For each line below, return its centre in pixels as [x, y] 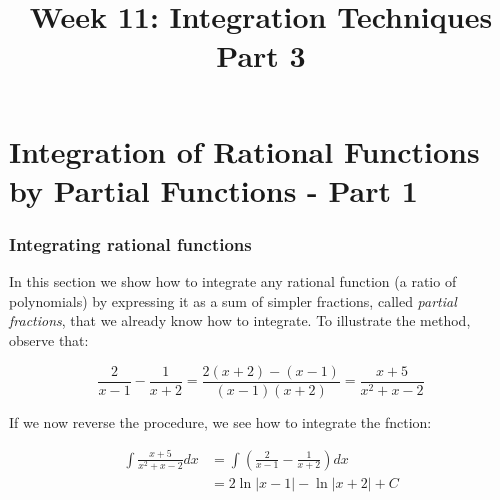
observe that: [49, 339]
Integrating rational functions [130, 243]
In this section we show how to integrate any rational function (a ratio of [233, 281]
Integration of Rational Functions [244, 150]
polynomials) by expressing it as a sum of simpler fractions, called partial [233, 300]
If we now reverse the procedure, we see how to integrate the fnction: [220, 421]
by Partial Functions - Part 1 [213, 189]
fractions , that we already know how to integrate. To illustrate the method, [240, 320]
